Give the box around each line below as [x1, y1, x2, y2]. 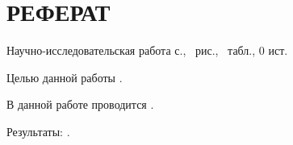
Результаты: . [6, 122, 70, 139]
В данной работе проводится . [6, 96, 154, 113]
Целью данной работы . [6, 68, 123, 85]
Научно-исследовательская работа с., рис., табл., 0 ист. [6, 42, 288, 59]
